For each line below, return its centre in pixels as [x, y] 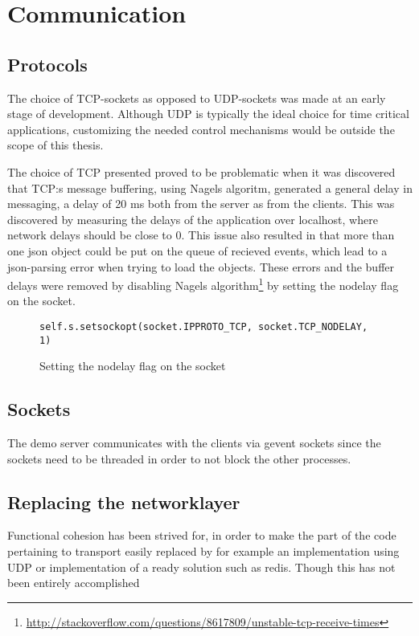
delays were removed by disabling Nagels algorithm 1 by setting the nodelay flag [203, 284]
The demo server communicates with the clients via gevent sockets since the [194, 443]
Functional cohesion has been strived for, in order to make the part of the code [202, 535]
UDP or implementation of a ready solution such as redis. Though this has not [201, 567]
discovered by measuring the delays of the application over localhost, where [193, 219]
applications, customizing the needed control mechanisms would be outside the [201, 129]
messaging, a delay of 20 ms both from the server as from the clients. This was [201, 204]
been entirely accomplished [74, 583]
